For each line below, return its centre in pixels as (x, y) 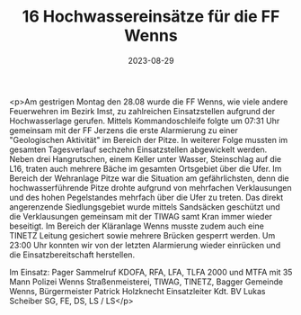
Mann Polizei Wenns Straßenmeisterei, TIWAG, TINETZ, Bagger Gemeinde (146, 282)
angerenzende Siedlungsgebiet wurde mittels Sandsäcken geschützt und (145, 207)
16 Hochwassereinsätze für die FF (151, 17)
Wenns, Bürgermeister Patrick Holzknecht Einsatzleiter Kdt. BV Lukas (137, 291)
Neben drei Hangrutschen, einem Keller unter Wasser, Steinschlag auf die (145, 158)
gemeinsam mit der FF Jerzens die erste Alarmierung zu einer (124, 130)
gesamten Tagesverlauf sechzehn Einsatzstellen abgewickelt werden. (138, 149)
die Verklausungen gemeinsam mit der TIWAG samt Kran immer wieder (141, 216)
